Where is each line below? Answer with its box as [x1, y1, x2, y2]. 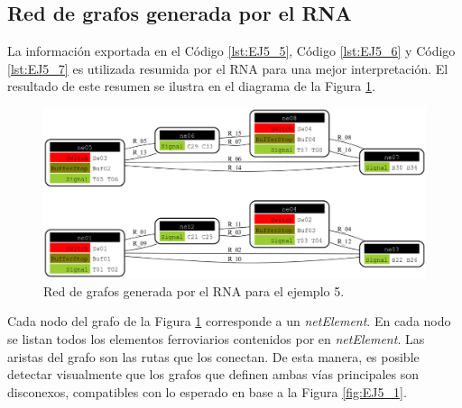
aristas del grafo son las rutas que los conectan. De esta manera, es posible [7, 347, 420, 366]
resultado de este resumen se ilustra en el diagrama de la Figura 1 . [7, 77, 375, 95]
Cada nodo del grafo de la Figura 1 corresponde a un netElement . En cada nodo [7, 312, 451, 331]
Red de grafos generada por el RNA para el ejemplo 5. [43, 281, 345, 300]
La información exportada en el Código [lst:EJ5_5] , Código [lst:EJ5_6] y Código [7, 41, 456, 60]
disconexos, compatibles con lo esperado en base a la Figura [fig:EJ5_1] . [7, 382, 407, 401]
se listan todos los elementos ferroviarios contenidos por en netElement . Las [7, 329, 425, 348]
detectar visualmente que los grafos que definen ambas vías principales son [7, 365, 420, 384]
